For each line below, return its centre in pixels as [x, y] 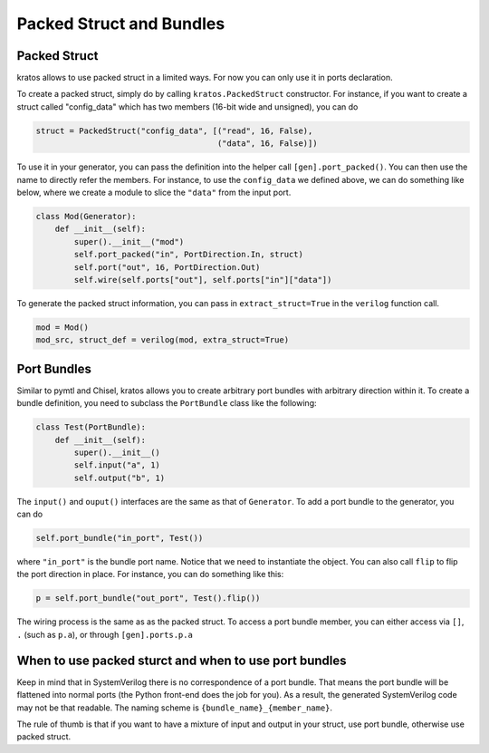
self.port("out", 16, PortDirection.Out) [167, 267]
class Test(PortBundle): [91, 427]
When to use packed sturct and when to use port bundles [182, 660]
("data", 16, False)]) [267, 144]
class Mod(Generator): [86, 216]
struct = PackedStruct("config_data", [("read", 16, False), [174, 130]
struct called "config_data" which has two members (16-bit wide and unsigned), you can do [187, 106]
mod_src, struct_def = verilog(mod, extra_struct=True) [163, 340]
